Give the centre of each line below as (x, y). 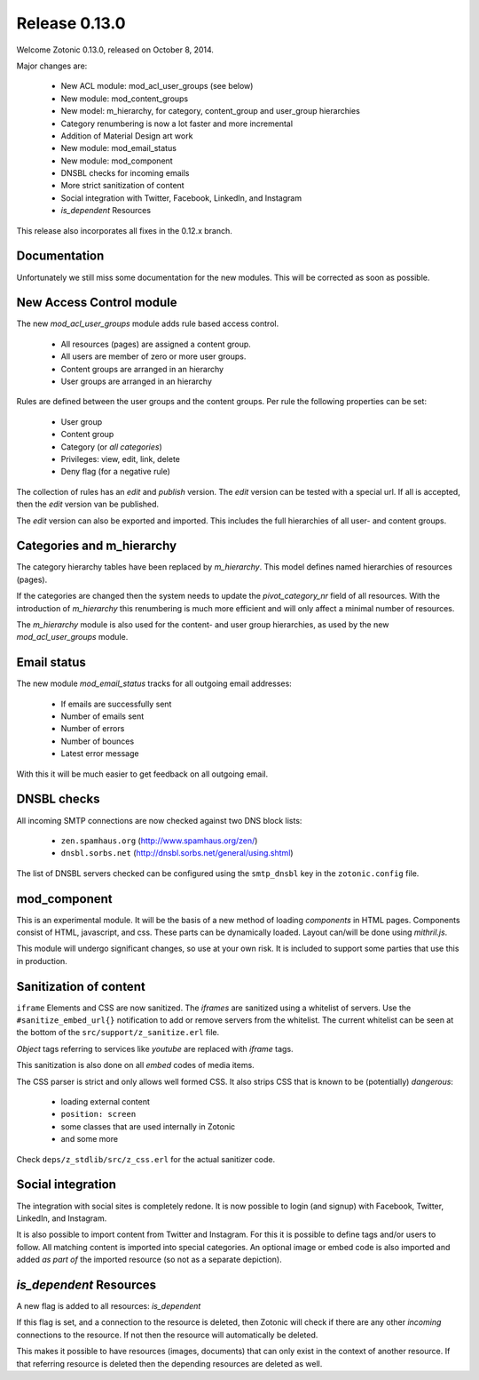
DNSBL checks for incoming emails (125, 173)
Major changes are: (52, 66)
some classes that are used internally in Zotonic (148, 1126)
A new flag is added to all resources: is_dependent (109, 1305)
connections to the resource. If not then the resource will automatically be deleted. (167, 1335)
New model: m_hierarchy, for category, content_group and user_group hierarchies (211, 111)
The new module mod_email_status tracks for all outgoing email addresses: (154, 683)
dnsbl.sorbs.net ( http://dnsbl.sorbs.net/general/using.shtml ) (177, 853)
